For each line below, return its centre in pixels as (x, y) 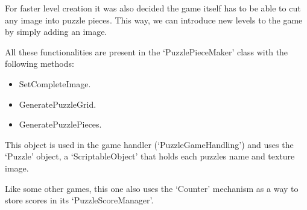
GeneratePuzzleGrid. (58, 104)
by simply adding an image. (56, 32)
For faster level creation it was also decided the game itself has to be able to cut (153, 8)
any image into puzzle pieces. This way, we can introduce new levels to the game (154, 20)
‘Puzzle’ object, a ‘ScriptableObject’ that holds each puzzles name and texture (150, 156)
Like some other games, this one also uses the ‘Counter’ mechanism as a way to (152, 188)
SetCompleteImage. (55, 83)
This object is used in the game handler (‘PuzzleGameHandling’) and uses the (149, 144)
